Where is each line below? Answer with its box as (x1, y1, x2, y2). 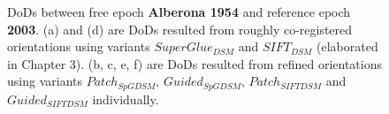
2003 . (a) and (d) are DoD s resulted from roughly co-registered (7, 19, 353, 38)
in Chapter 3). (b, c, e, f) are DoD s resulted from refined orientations (7, 54, 383, 72)
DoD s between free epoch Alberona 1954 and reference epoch (7, 3, 351, 20)
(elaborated (317, 37, 378, 56)
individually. (92, 89, 159, 108)
